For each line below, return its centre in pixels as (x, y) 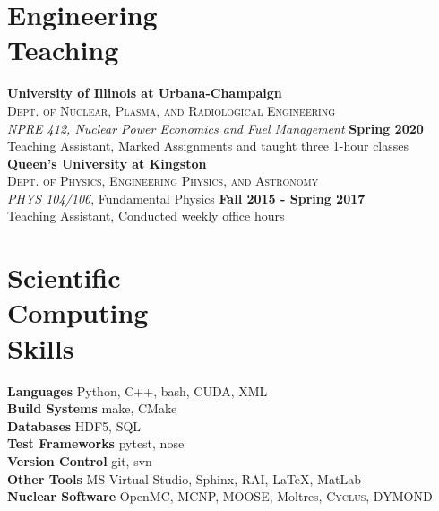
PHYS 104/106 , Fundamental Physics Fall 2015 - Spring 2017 (186, 198)
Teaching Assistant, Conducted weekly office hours (146, 216)
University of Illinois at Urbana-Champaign (145, 93)
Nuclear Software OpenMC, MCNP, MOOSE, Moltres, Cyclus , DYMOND (220, 496)
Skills (41, 347)
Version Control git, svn (80, 460)
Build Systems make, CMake (92, 408)
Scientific (64, 277)
